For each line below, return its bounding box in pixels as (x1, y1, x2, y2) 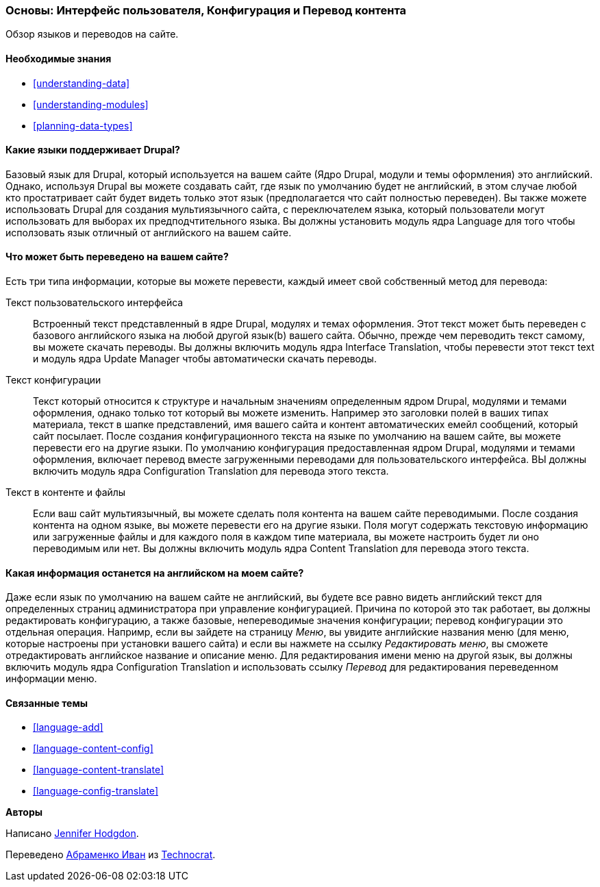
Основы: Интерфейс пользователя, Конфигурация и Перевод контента (5, 3, 407, 17)
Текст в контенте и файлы (5, 486, 126, 499)
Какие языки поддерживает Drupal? (5, 144, 180, 156)
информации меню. (5, 673, 97, 685)
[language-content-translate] (33, 764, 164, 776)
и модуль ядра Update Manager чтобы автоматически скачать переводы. (33, 353, 377, 365)
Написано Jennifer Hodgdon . (5, 827, 139, 840)
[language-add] (33, 721, 103, 734)
